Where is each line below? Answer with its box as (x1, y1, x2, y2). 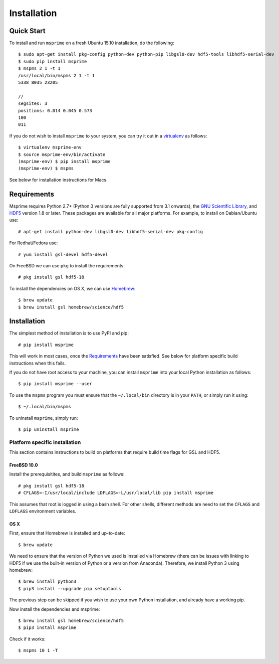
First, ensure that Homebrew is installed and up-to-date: (9, 530, 125, 536)
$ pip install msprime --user (18, 381, 93, 387)
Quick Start (9, 27, 46, 35)
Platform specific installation (9, 439, 81, 446)
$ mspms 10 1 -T (18, 647, 58, 653)
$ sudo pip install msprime (18, 58, 87, 64)
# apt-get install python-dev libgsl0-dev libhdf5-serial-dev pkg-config (18, 229, 203, 234)
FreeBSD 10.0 (9, 462, 38, 468)
